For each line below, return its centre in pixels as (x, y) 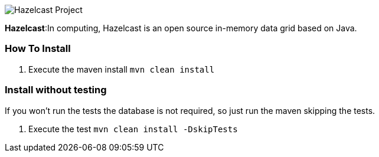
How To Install (38, 49)
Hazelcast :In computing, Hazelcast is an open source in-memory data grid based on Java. (181, 28)
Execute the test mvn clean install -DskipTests (133, 129)
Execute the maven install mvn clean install (122, 69)
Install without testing (56, 90)
